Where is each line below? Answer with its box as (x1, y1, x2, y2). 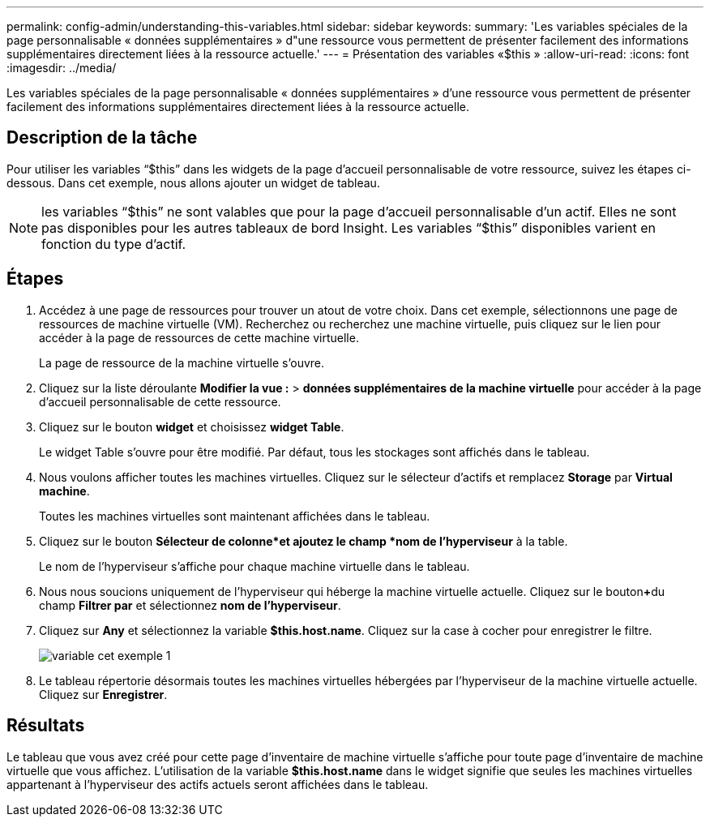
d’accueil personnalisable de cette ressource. (39, 394, 281, 409)
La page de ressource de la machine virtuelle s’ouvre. (39, 355, 325, 370)
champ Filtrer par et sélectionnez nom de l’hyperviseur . (39, 598, 341, 612)
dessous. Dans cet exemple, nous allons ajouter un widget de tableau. (6, 175, 380, 190)
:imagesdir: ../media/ (6, 61, 117, 75)
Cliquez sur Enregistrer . (39, 687, 168, 701)
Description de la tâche (6, 127, 198, 148)
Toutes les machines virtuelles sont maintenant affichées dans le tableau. (39, 508, 430, 523)
